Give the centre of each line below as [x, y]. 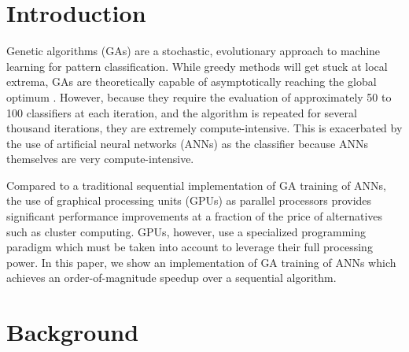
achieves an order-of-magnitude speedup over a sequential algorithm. [171, 278]
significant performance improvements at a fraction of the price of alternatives [195, 216]
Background [73, 332]
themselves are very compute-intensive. [100, 159]
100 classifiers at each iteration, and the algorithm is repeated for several [182, 112]
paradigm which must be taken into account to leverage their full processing [190, 247]
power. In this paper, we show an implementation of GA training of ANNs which [201, 262]
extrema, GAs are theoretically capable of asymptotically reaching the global [192, 82]
